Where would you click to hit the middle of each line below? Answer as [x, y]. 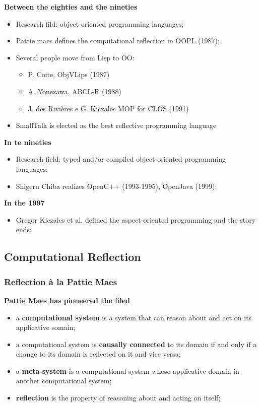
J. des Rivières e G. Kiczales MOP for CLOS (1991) [108, 108]
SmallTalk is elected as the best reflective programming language [116, 125]
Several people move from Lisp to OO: [75, 57]
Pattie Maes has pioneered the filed [67, 300]
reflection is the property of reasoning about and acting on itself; [118, 398]
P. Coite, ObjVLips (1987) [69, 74]
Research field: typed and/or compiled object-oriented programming [121, 159]
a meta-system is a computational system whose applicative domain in [127, 370]
